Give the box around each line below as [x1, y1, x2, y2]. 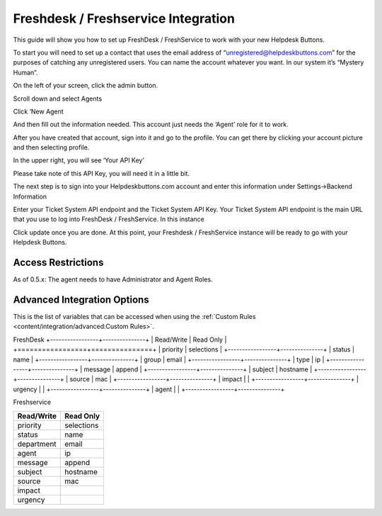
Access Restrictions [13, 257, 104, 269]
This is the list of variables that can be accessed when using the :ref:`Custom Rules [13, 313, 256, 320]
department [17, 439, 57, 449]
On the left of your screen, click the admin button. [13, 82, 158, 90]
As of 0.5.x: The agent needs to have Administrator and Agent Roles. [13, 275, 213, 284]
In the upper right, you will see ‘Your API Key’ [13, 156, 144, 164]
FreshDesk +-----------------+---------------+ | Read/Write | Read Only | [13, 335, 227, 344]
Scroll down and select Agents [13, 94, 103, 103]
